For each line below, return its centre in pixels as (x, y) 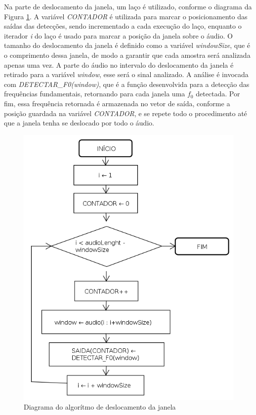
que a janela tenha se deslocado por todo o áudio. (79, 123)
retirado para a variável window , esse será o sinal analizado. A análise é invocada (126, 74)
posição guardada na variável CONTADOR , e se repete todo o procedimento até (126, 113)
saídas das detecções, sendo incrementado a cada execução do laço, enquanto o (123, 26)
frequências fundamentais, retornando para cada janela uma (95, 94)
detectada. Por (218, 94)
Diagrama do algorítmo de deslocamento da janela (100, 407)
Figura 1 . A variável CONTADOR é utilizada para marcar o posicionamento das (126, 16)
